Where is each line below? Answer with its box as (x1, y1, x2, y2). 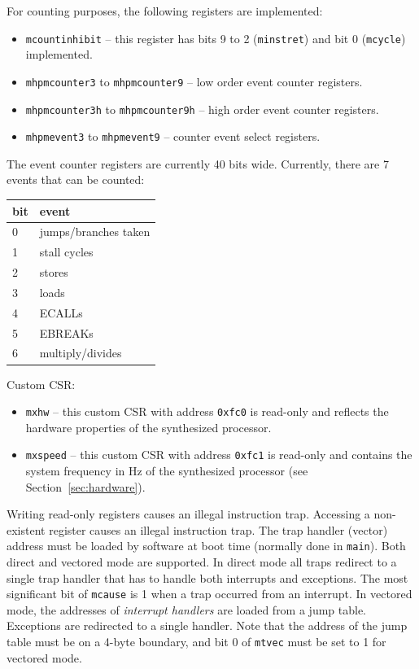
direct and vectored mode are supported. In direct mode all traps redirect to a (7, 553, 397, 571)
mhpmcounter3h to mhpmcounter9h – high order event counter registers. (25, 100, 379, 117)
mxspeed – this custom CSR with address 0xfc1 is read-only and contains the (25, 446, 412, 463)
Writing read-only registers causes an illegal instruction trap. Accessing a (7, 505, 370, 523)
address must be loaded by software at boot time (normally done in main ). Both (7, 537, 406, 554)
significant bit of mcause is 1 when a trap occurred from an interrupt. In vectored (7, 585, 412, 602)
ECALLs (39, 304, 83, 321)
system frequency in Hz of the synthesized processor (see (25, 462, 308, 479)
